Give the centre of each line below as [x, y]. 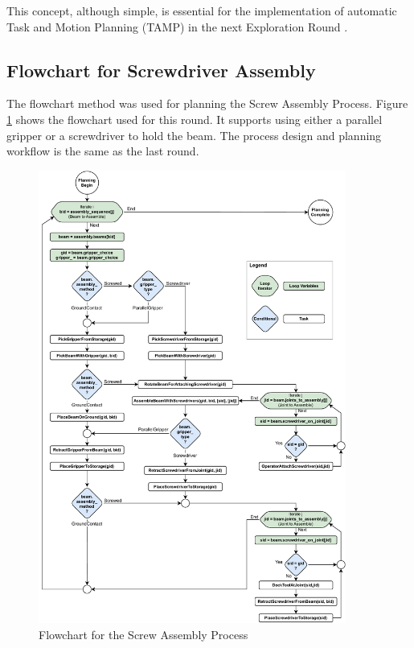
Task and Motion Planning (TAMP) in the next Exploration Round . [177, 26]
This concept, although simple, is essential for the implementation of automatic [202, 10]
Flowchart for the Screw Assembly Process [143, 634]
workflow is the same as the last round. [103, 151]
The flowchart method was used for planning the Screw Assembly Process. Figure [207, 103]
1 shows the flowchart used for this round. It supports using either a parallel [195, 119]
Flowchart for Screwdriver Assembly [161, 70]
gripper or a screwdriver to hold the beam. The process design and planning [194, 135]
